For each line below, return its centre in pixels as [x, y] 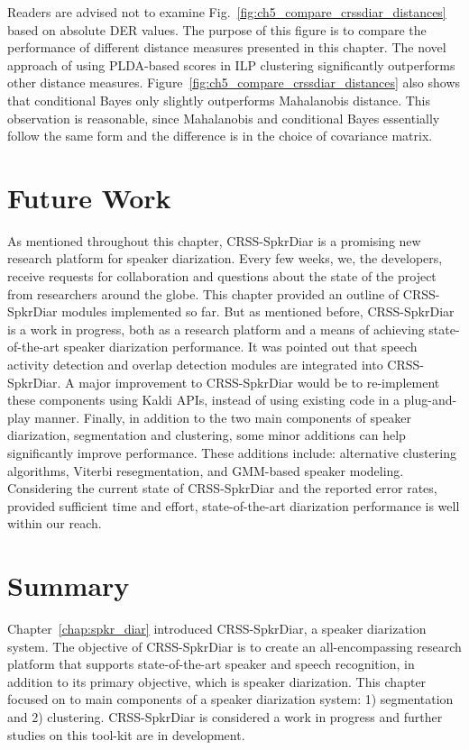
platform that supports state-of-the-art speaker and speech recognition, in [211, 664]
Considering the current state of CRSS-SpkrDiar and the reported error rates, [222, 488]
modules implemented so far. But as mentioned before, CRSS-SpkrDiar [258, 311]
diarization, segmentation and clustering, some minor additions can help [207, 435]
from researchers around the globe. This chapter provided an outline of [203, 293]
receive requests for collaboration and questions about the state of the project [222, 276]
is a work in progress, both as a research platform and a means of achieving [216, 329]
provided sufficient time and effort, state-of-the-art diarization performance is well [234, 505]
